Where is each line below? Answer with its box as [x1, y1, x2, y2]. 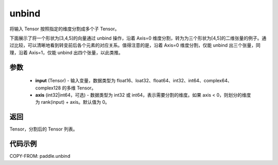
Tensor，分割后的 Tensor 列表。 [9, 126, 78, 132]
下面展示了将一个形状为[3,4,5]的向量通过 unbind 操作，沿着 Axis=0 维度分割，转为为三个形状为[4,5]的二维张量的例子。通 [9, 35, 267, 41]
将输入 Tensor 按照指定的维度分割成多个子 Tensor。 [9, 26, 119, 32]
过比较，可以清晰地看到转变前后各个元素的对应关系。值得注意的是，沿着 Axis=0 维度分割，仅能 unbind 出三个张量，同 [9, 42, 261, 48]
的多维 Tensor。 [62, 85, 96, 91]
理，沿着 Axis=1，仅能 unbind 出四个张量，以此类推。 [9, 49, 124, 56]
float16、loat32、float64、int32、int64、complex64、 [116, 78, 232, 84]
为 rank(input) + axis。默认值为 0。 [35, 99, 110, 105]
